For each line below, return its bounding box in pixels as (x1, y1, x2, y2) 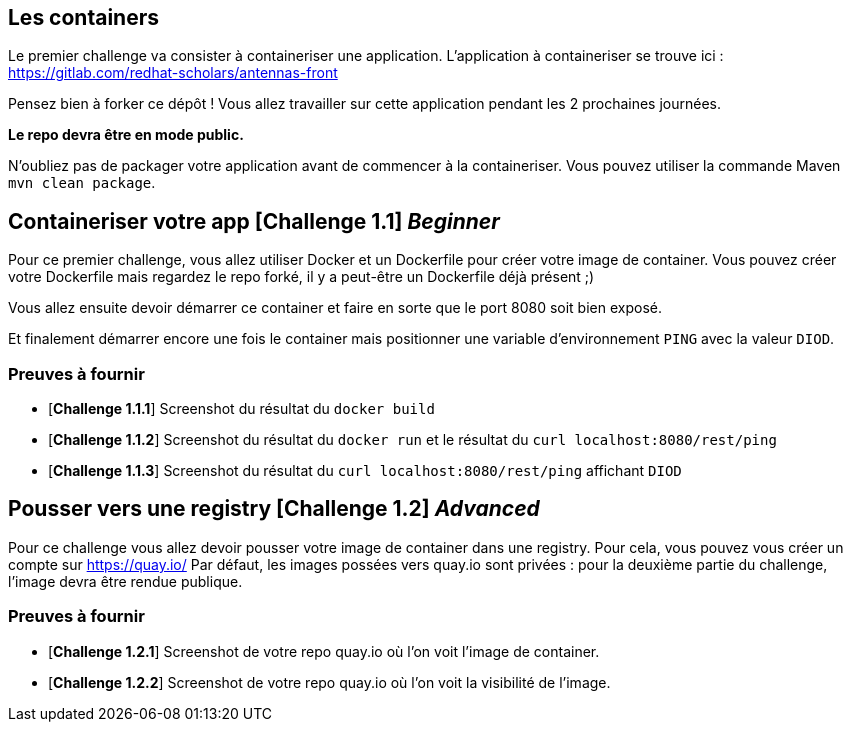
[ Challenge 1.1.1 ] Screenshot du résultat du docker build (48, 400, 435, 418)
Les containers (8, 5, 159, 30)
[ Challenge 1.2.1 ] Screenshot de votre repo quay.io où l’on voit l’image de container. (48, 642, 600, 660)
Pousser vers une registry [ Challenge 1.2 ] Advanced (8, 496, 540, 522)
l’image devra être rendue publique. (8, 572, 243, 590)
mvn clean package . (8, 174, 156, 192)
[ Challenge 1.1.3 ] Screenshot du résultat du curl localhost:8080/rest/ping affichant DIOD (48, 462, 682, 480)
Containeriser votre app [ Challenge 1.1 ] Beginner (8, 208, 500, 234)
